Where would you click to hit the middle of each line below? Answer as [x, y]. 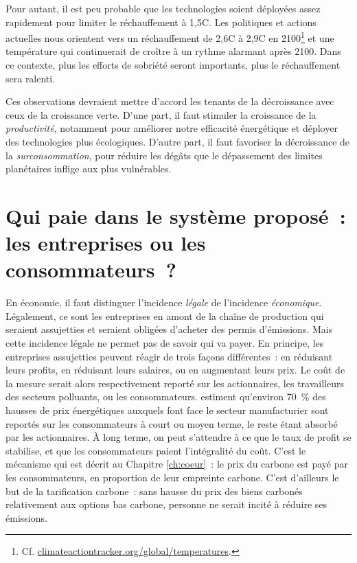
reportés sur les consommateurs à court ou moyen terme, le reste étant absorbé [172, 423]
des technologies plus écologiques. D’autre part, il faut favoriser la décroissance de [178, 141]
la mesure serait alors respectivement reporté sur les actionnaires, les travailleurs [175, 383]
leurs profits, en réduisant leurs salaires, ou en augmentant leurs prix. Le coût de [175, 370]
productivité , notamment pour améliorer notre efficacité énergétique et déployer [172, 128]
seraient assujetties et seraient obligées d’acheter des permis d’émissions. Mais [169, 329]
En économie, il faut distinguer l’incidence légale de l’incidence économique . [164, 302]
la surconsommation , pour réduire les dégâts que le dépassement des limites [164, 155]
